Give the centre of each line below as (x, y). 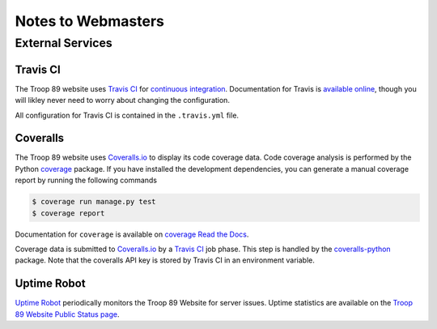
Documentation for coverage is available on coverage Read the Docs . (132, 234)
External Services (64, 43)
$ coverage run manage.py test (94, 202)
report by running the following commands (86, 180)
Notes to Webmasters (90, 21)
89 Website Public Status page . (67, 314)
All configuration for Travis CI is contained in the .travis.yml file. (127, 115)
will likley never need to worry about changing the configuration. (123, 100)
